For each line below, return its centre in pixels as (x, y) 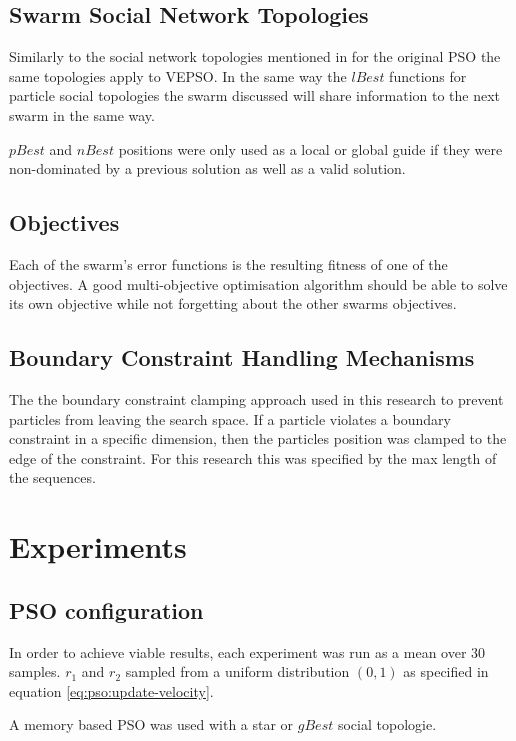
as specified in (446, 671)
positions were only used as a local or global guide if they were (310, 148)
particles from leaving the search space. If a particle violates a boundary (230, 418)
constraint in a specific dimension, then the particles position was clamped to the (258, 438)
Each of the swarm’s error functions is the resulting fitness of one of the (228, 263)
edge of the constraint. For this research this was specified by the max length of (253, 457)
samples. (35, 671)
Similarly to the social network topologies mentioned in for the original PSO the (255, 56)
